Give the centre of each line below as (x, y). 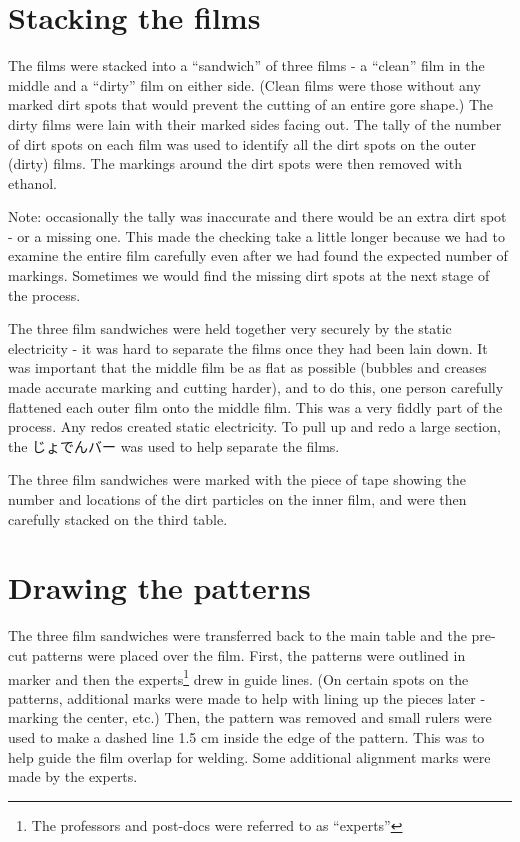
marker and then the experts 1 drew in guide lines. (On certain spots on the (238, 677)
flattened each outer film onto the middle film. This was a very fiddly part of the (255, 406)
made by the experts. (73, 776)
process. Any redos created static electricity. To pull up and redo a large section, (254, 426)
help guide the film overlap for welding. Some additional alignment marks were (249, 756)
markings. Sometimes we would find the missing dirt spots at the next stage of (249, 275)
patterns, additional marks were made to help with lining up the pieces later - (247, 697)
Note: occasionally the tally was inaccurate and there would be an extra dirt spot (257, 216)
